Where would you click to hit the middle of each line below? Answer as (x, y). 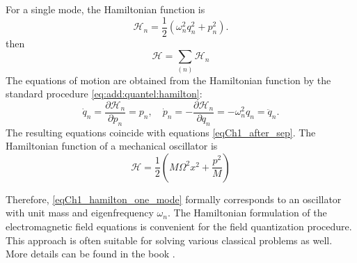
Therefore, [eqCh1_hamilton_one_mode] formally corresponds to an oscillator (174, 199)
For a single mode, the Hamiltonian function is (105, 9)
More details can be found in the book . (90, 254)
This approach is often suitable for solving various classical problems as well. (169, 240)
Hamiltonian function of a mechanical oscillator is (112, 146)
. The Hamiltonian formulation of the (247, 213)
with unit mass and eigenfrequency (80, 213)
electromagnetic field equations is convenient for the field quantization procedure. (179, 226)
